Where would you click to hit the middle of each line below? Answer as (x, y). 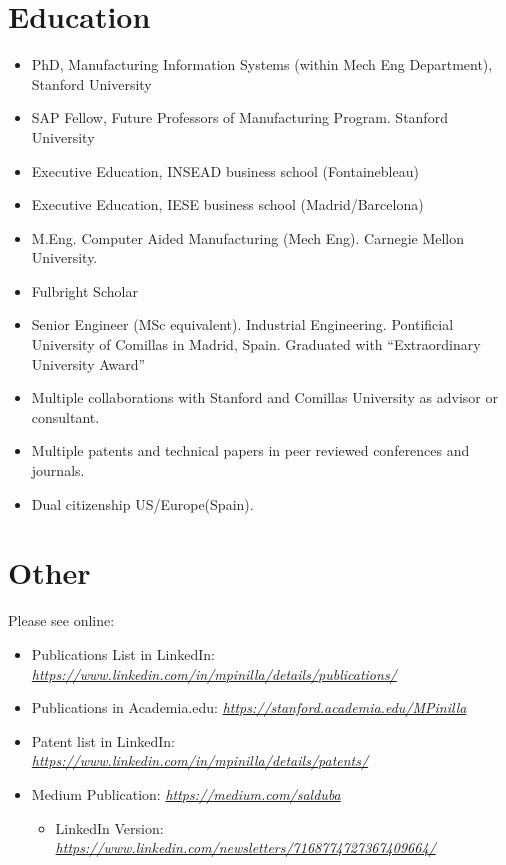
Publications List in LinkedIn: (123, 653)
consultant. (65, 416)
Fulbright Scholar (84, 290)
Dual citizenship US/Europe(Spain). (142, 503)
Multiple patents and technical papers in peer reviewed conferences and (250, 450)
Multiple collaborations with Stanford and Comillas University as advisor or (264, 397)
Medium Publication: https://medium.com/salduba (186, 793)
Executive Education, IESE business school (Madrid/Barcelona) (227, 204)
